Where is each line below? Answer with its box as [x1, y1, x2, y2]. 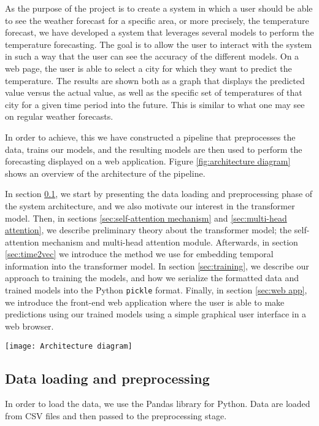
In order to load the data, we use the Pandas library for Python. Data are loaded [5, 397, 310, 410]
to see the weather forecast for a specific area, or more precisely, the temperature [5, 14, 309, 26]
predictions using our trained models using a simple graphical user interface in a [5, 308, 307, 320]
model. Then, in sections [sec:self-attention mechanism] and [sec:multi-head [5, 211, 287, 224]
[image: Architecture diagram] [5, 341, 133, 350]
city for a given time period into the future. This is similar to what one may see [5, 98, 305, 110]
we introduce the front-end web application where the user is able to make [5, 295, 285, 308]
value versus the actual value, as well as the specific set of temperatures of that [5, 86, 302, 99]
